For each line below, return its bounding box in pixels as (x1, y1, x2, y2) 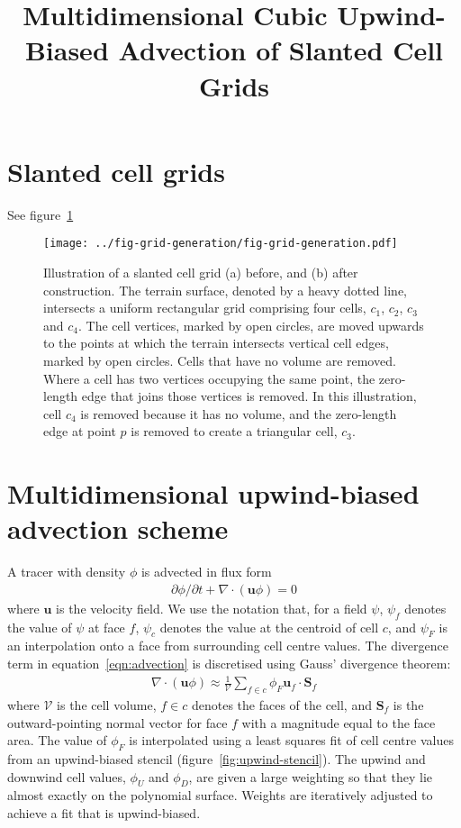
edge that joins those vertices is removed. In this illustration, (81, 387, 417, 405)
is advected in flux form (140, 562, 272, 581)
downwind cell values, (7, 767, 126, 786)
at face (88, 617, 125, 636)
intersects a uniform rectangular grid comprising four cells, (43, 298, 366, 317)
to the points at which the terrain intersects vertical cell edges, (43, 333, 389, 352)
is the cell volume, (57, 695, 157, 714)
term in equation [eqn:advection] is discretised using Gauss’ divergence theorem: (7, 654, 451, 672)
